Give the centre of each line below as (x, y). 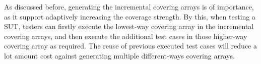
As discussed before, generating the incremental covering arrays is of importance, (129, 6)
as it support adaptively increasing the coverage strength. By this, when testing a (130, 16)
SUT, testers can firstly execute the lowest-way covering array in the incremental (129, 26)
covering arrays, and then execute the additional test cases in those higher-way (126, 36)
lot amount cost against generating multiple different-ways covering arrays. (119, 55)
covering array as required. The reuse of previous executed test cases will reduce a (130, 46)
